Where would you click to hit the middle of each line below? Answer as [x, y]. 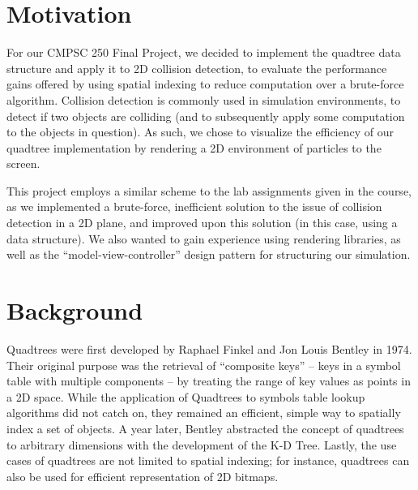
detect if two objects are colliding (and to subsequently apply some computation [206, 116]
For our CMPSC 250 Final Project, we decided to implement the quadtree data [204, 52]
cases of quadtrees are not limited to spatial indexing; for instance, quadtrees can [208, 460]
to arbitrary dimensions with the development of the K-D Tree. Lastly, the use [202, 444]
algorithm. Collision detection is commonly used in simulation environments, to [204, 99]
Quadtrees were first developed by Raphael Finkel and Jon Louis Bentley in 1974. [209, 348]
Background [75, 310]
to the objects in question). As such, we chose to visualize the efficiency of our [200, 132]
